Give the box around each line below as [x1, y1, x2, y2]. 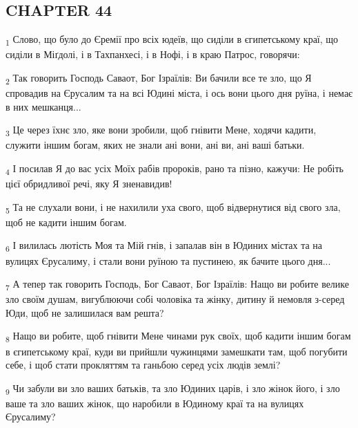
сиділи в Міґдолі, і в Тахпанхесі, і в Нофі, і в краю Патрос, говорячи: [6, 47, 300, 62]
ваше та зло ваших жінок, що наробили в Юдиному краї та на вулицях [6, 396, 304, 410]
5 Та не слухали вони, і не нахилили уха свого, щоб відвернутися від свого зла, [6, 199, 341, 216]
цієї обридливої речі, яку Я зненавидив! [6, 176, 172, 191]
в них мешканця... [6, 99, 81, 113]
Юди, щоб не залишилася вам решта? [6, 305, 164, 319]
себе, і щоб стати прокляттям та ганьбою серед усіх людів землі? [6, 357, 281, 372]
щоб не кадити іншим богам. [6, 214, 127, 229]
